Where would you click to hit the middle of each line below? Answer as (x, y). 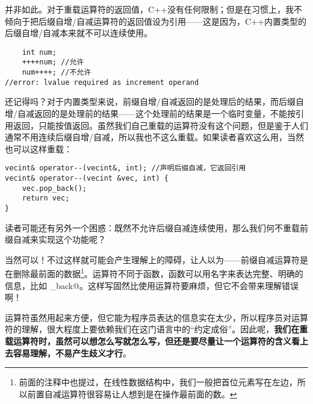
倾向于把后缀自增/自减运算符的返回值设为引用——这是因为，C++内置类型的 (156, 21)
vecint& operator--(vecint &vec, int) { (87, 179)
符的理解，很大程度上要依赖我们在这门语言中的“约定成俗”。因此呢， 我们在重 (156, 329)
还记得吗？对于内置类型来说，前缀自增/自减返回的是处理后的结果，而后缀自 (154, 101)
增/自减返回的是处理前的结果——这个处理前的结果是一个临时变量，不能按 (150, 113)
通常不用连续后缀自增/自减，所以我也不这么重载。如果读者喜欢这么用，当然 (154, 137)
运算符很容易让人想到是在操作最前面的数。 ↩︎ (149, 393)
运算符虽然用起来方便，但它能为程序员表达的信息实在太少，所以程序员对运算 (156, 317)
